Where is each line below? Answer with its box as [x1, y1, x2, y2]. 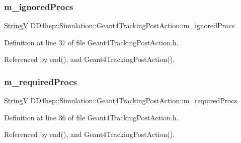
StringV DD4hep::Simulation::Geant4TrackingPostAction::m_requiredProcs [4, 95, 237, 106]
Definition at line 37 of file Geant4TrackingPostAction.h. [4, 37, 179, 47]
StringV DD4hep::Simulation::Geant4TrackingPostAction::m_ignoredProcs [4, 20, 235, 31]
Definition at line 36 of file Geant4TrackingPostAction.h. [4, 112, 179, 122]
